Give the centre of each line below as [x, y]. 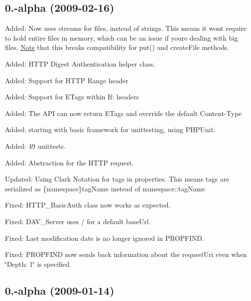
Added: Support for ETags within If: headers [72, 97]
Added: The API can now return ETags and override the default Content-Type [124, 113]
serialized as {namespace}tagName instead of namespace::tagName [105, 188]
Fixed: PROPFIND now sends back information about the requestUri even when [126, 254]
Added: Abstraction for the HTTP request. [69, 162]
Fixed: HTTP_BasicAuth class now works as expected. [88, 205]
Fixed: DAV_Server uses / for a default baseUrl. [78, 221]
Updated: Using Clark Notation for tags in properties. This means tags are [117, 179]
